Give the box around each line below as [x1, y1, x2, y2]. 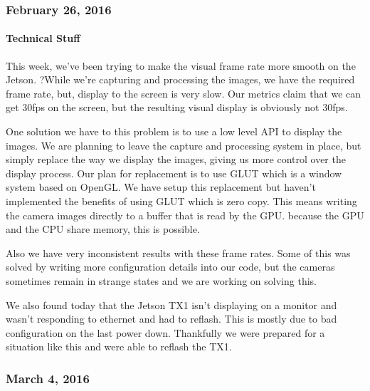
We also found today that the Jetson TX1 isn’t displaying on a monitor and [6, 297, 337, 312]
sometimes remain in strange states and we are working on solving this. [6, 273, 317, 288]
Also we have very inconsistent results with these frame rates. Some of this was [6, 245, 351, 260]
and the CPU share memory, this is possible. [6, 221, 200, 236]
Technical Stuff [6, 31, 80, 46]
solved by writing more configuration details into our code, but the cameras [6, 259, 335, 274]
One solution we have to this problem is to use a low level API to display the [6, 124, 342, 139]
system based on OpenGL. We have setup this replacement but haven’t [6, 179, 316, 194]
